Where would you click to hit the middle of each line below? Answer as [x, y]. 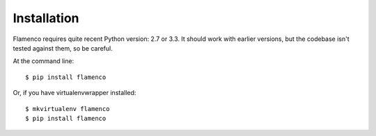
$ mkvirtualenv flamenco [68, 109]
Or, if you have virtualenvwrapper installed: [75, 93]
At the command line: [44, 61]
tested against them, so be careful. [63, 48]
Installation [46, 18]
